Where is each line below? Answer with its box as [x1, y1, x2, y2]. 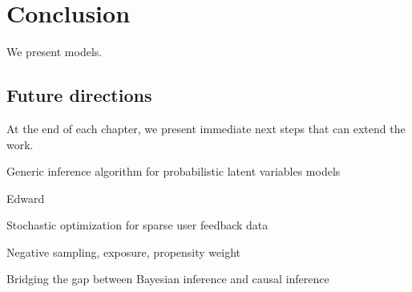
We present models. [6, 43, 103, 60]
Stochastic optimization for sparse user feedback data [6, 217, 269, 233]
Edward [6, 189, 45, 206]
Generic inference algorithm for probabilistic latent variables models [6, 163, 341, 180]
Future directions [6, 83, 152, 107]
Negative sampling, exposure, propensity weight [6, 243, 240, 260]
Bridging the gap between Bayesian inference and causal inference [6, 270, 329, 287]
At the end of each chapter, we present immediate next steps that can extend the [6, 120, 406, 136]
